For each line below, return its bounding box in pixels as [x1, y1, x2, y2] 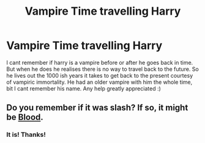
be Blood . [6, 112, 44, 123]
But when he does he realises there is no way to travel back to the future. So [6, 65, 199, 73]
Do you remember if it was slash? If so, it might [6, 103, 188, 113]
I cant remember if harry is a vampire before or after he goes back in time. [6, 59, 193, 66]
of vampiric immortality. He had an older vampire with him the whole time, [6, 78, 193, 86]
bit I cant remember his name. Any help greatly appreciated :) [6, 84, 161, 92]
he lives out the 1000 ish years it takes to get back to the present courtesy [6, 71, 193, 79]
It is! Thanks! [6, 130, 46, 139]
